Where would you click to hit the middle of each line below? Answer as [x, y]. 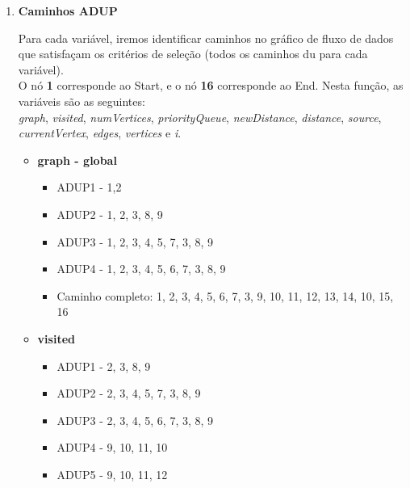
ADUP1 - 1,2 [89, 187]
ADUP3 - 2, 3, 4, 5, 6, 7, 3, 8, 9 [135, 420]
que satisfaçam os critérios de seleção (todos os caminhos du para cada [193, 54]
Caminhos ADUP [68, 11]
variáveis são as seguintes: [82, 101]
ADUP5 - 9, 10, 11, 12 [112, 474]
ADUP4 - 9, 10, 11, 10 [112, 447]
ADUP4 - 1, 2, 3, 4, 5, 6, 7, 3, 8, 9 [141, 269]
